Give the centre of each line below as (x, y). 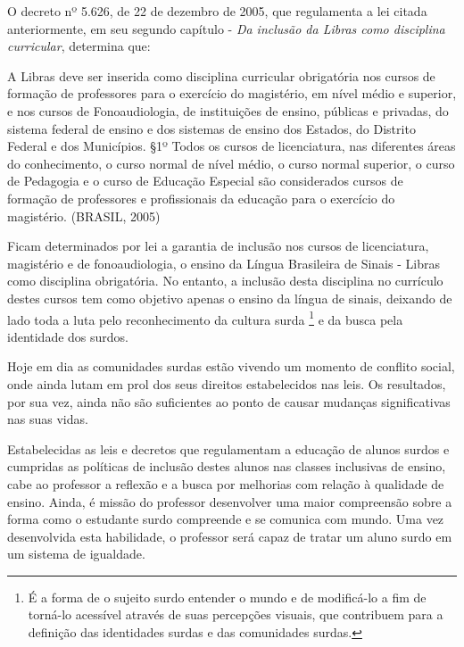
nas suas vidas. (48, 419)
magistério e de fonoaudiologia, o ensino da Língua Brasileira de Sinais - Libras (224, 263)
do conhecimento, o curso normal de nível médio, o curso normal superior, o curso (231, 163)
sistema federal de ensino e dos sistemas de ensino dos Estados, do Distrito (211, 128)
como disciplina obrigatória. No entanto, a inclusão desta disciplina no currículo (225, 281)
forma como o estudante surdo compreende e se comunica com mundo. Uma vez (226, 519)
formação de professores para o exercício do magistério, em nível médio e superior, (232, 93)
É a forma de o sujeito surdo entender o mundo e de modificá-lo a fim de (227, 597)
